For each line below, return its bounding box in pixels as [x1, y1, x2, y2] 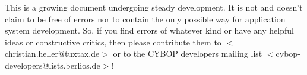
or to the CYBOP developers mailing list [113, 47, 262, 60]
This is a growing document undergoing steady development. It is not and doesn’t [5, 1, 303, 13]
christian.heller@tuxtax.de [5, 47, 100, 60]
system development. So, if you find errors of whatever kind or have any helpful [5, 24, 294, 37]
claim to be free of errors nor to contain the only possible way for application [5, 12, 286, 25]
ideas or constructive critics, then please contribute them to [5, 35, 221, 48]
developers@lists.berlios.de [5, 58, 100, 71]
